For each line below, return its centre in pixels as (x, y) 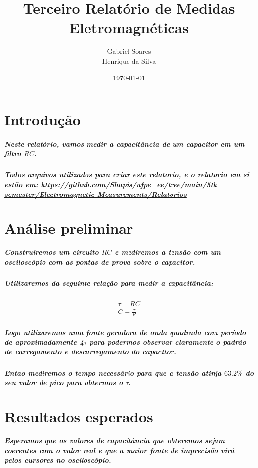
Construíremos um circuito (52, 252)
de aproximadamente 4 (44, 342)
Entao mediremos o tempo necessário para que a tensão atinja (113, 372)
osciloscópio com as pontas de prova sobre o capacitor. (100, 261)
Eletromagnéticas (129, 27)
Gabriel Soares (129, 51)
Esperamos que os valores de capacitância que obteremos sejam (115, 441)
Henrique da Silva (129, 60)
